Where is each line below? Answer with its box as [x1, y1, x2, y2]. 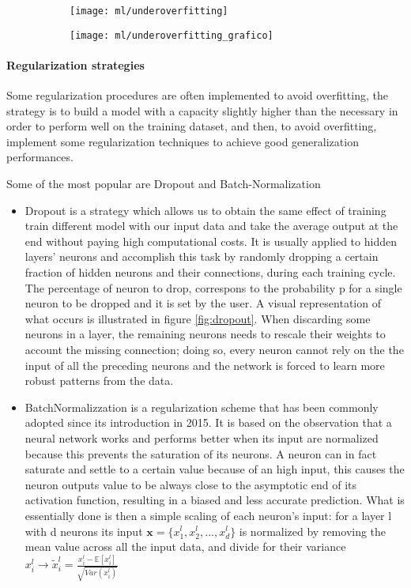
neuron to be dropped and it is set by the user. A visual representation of [25, 295, 381, 311]
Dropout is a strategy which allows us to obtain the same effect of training [25, 202, 386, 218]
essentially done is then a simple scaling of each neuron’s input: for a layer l [25, 507, 392, 523]
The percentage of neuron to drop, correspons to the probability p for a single [25, 279, 402, 296]
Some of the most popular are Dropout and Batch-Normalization [6, 175, 321, 192]
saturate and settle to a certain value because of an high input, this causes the [25, 461, 405, 477]
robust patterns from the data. [25, 372, 174, 389]
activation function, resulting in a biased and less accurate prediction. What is [25, 492, 405, 508]
